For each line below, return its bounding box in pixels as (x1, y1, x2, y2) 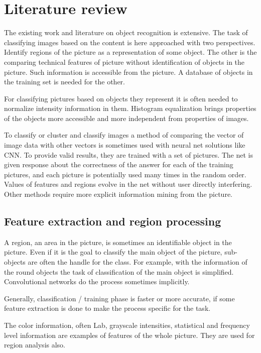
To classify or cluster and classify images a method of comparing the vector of (4, 130, 244, 140)
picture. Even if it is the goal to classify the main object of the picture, (4, 247, 222, 257)
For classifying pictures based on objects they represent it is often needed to (4, 93, 238, 103)
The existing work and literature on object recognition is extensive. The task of (4, 27, 248, 38)
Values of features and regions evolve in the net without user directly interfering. (4, 179, 252, 189)
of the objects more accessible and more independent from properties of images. (4, 112, 249, 123)
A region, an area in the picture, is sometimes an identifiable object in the (4, 237, 232, 247)
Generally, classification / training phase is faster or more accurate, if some (4, 293, 235, 303)
